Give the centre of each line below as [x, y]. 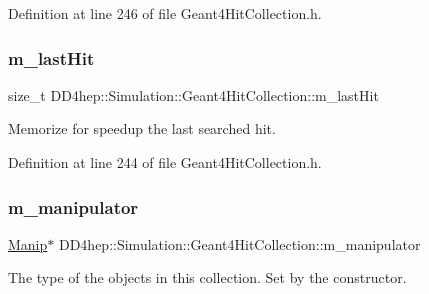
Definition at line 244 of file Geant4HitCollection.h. [165, 162]
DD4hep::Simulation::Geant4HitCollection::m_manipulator [239, 243]
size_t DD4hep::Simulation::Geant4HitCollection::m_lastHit [193, 94]
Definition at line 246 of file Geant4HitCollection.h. [165, 13]
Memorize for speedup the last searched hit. [142, 128]
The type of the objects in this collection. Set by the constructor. [207, 277]
